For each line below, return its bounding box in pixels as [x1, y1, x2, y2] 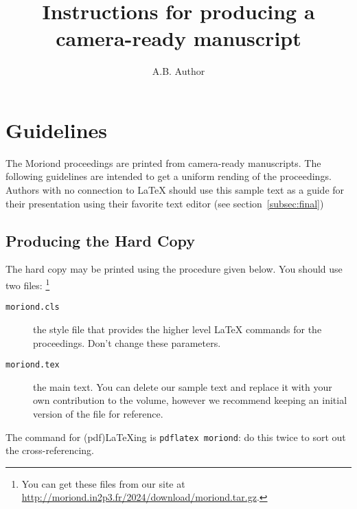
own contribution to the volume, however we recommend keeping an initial [33, 393, 347, 407]
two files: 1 [5, 276, 50, 292]
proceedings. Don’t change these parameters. [33, 335, 221, 350]
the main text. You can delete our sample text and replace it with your [33, 379, 332, 394]
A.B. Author [152, 64, 205, 78]
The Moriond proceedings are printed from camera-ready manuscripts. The [5, 155, 321, 170]
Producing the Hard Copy [5, 229, 196, 251]
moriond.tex [5, 360, 60, 370]
